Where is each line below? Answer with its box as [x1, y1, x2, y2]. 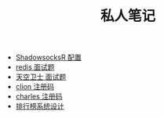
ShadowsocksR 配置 [15, 52, 82, 63]
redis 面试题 [15, 63, 55, 72]
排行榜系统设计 [15, 102, 64, 111]
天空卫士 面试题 [15, 72, 67, 82]
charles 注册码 [15, 91, 63, 102]
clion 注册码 [15, 82, 55, 91]
